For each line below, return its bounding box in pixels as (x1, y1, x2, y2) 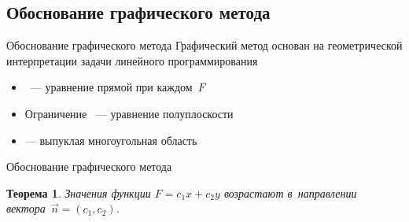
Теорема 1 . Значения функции (6, 184, 151, 201)
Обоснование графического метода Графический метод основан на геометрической (6, 37, 403, 54)
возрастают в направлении (223, 184, 357, 201)
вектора (6, 200, 46, 216)
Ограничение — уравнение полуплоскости (24, 105, 234, 121)
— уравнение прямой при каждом (30, 79, 193, 95)
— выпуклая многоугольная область (24, 131, 197, 148)
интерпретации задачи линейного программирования (6, 52, 258, 68)
